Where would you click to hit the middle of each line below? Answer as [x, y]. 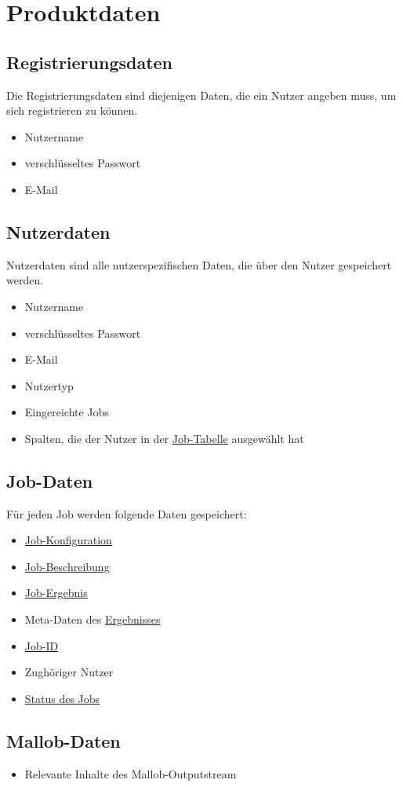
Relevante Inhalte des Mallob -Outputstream [131, 773]
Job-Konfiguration [68, 540]
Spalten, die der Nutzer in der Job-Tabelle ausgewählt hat [164, 438]
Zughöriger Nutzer [69, 672]
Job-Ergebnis [56, 593]
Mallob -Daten [64, 740]
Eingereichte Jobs [67, 412]
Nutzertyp [49, 385]
